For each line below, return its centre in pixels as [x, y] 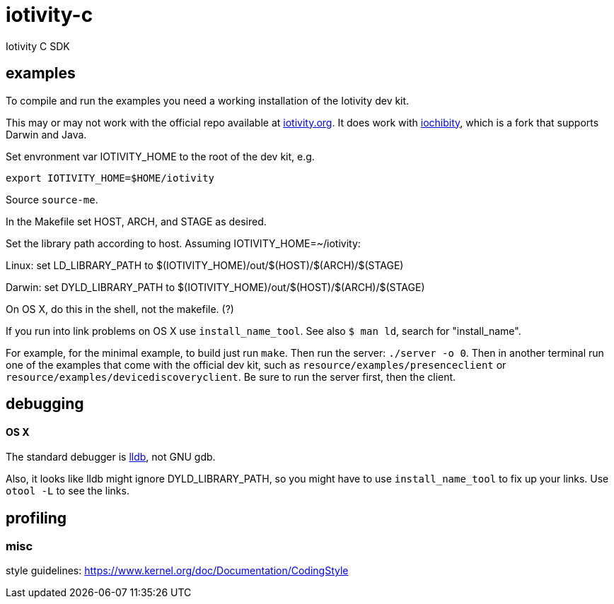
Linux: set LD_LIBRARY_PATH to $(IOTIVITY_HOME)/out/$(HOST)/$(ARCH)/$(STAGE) [205, 265]
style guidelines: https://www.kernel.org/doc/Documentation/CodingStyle [177, 571]
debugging [45, 404]
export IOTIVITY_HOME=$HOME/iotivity [110, 178]
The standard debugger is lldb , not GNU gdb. [111, 457]
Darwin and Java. [46, 134]
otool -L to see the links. [68, 491]
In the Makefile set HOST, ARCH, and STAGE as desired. [136, 221]
